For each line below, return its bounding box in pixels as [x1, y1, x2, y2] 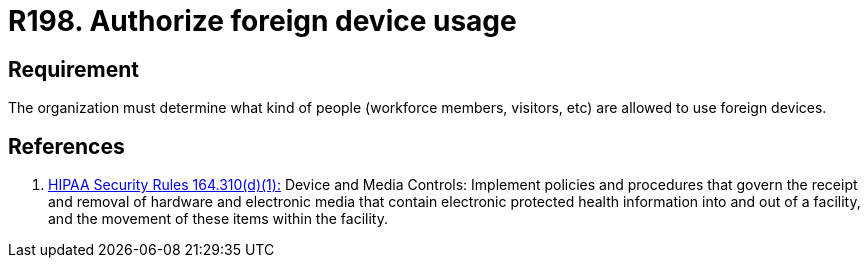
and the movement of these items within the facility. [48, 210, 388, 228]
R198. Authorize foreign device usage [8, 4, 517, 38]
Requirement [8, 56, 140, 82]
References [8, 133, 125, 159]
